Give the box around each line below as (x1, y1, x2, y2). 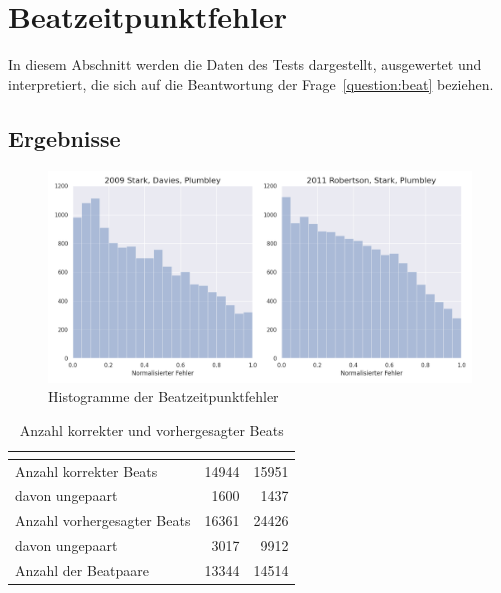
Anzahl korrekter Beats (15, 460, 158, 481)
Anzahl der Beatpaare (15, 559, 150, 580)
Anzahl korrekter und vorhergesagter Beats (19, 419, 284, 440)
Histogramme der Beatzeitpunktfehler (48, 386, 279, 407)
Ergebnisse (8, 122, 121, 153)
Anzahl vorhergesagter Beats (15, 510, 191, 531)
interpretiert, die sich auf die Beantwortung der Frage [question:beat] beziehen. (8, 73, 494, 94)
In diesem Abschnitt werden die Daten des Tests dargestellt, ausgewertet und (8, 54, 482, 75)
